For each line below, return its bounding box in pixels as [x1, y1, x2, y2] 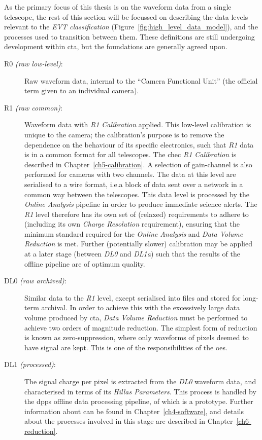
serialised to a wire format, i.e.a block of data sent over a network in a [24, 178, 243, 189]
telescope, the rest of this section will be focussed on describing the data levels [4, 11, 248, 22]
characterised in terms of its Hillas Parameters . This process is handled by [24, 386, 256, 396]
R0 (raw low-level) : [4, 58, 63, 68]
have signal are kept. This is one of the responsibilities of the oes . [24, 342, 227, 352]
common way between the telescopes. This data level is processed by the [24, 189, 249, 199]
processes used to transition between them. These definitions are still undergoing [4, 31, 255, 42]
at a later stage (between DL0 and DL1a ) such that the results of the [24, 248, 240, 259]
